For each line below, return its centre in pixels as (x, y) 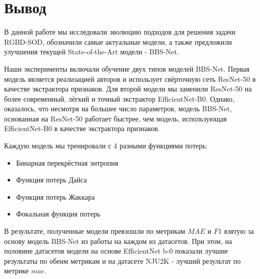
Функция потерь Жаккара (55, 196)
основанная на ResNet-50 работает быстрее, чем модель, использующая (115, 118)
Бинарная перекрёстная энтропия (67, 162)
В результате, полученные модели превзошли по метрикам (95, 231)
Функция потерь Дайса (51, 180)
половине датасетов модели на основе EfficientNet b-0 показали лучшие (116, 251)
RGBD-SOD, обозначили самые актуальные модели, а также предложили (118, 41)
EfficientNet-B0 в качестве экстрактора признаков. (82, 128)
